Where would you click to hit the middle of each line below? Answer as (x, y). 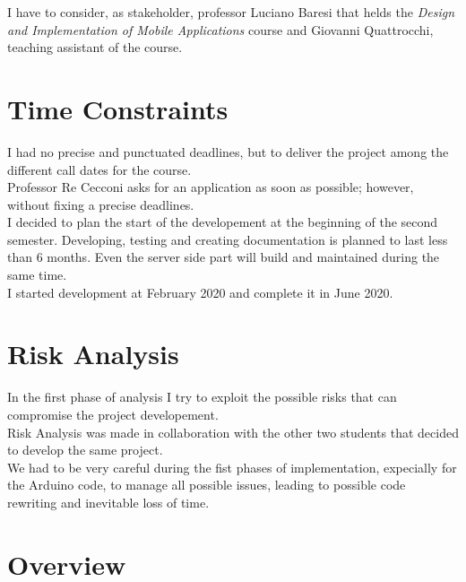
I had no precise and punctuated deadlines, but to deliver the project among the (228, 151)
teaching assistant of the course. (95, 47)
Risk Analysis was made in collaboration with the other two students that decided (233, 432)
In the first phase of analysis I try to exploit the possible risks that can (202, 397)
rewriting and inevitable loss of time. (108, 502)
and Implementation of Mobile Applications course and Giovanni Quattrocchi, (220, 29)
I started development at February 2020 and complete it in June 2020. (200, 292)
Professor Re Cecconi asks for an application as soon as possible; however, (211, 187)
